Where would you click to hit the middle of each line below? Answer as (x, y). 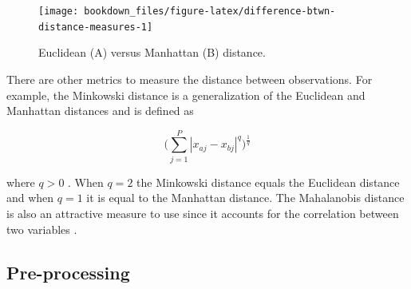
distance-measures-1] (96, 27)
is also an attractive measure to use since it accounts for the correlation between (203, 213)
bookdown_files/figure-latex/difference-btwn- (210, 11)
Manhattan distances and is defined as (100, 111)
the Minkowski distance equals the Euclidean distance (268, 182)
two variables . (42, 229)
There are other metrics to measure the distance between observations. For (190, 79)
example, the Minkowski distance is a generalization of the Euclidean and (186, 95)
